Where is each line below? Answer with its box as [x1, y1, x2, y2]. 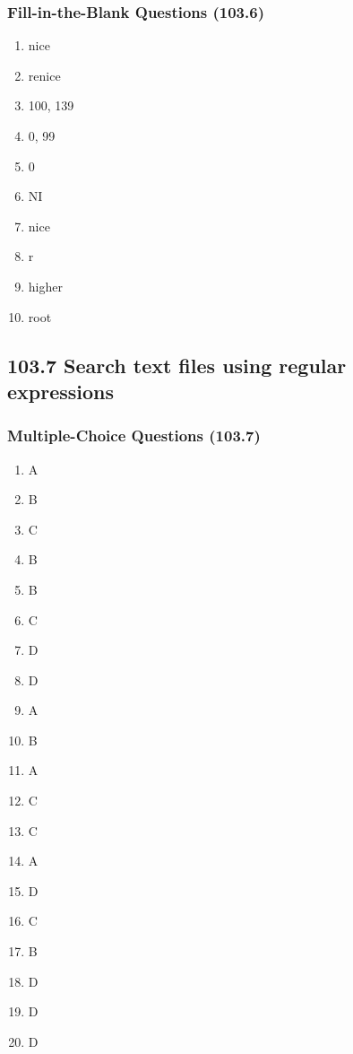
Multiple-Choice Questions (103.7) [7, 424, 261, 447]
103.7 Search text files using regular [7, 351, 347, 379]
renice [28, 65, 61, 84]
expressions [7, 377, 115, 405]
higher [28, 276, 63, 295]
